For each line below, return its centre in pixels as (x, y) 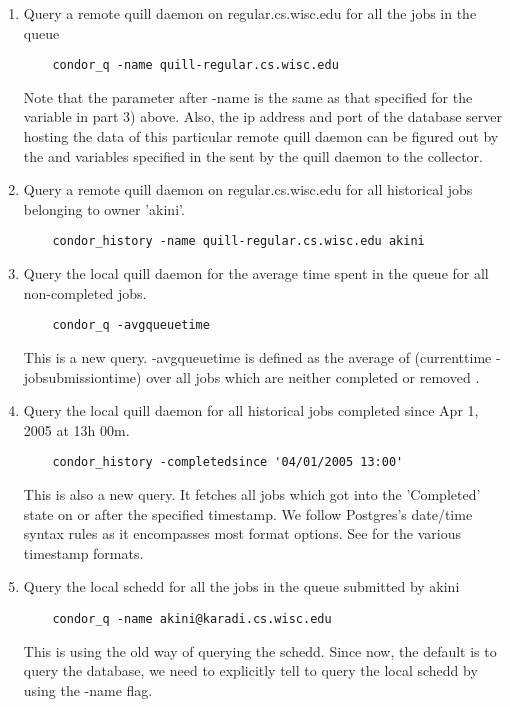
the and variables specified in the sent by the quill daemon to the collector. (253, 155)
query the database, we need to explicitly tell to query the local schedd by (250, 670)
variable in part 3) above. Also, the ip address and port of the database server (262, 116)
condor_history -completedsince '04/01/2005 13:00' (228, 462)
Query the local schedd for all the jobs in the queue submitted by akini (241, 586)
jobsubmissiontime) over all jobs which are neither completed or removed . (251, 376)
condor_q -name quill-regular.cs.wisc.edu (195, 65)
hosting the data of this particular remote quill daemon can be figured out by (261, 136)
